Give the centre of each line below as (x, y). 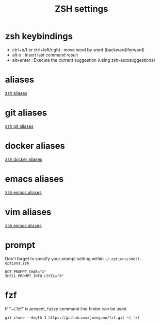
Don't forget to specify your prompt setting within (55, 258)
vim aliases (28, 212)
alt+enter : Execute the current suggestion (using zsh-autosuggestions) (83, 60)
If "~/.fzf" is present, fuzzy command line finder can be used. (66, 308)
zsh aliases (16, 93)
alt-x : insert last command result (45, 55)
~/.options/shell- (123, 259)
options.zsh (17, 263)
